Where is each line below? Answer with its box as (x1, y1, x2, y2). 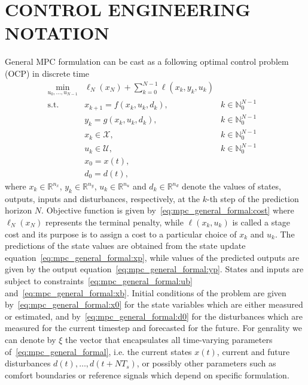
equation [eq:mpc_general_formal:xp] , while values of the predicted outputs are (5, 251, 300, 263)
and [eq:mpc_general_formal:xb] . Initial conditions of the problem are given (5, 286, 286, 299)
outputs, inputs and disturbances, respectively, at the (5, 192, 200, 204)
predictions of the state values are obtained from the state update (5, 239, 246, 252)
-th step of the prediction (206, 192, 299, 204)
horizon (5, 204, 32, 216)
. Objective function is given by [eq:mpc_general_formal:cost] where (41, 204, 294, 216)
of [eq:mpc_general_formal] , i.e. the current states (5, 345, 192, 357)
